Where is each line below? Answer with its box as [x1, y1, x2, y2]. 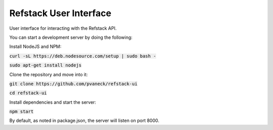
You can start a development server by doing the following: [9, 34, 132, 40]
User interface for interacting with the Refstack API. [9, 25, 117, 31]
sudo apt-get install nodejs [9, 62, 82, 68]
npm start [9, 109, 34, 114]
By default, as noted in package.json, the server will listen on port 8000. [9, 117, 159, 123]
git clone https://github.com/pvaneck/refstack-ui [9, 81, 138, 87]
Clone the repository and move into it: [9, 71, 88, 78]
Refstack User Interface [9, 8, 111, 19]
